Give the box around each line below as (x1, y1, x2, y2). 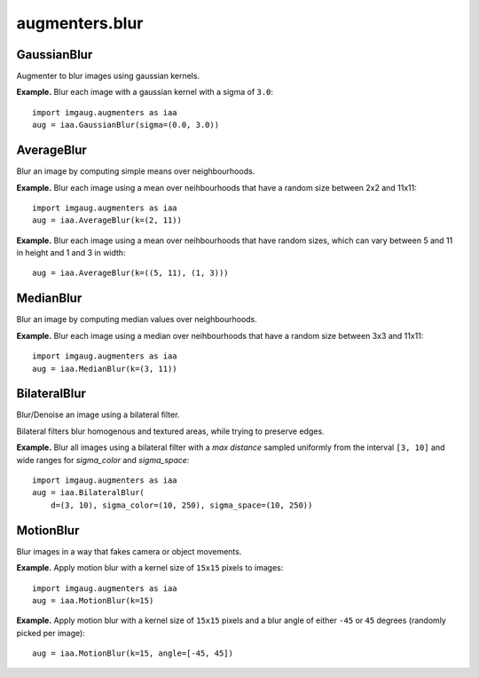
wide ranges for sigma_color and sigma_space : (16, 454, 190, 465)
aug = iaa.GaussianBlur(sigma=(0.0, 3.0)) (32, 120, 220, 130)
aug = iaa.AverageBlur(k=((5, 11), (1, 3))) (32, 268, 230, 279)
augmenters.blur (16, 13, 144, 33)
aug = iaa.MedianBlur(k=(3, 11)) (32, 364, 177, 374)
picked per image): (16, 627, 86, 638)
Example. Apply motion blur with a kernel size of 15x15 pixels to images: (16, 563, 284, 573)
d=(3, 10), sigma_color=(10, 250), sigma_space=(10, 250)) (50, 500, 313, 510)
